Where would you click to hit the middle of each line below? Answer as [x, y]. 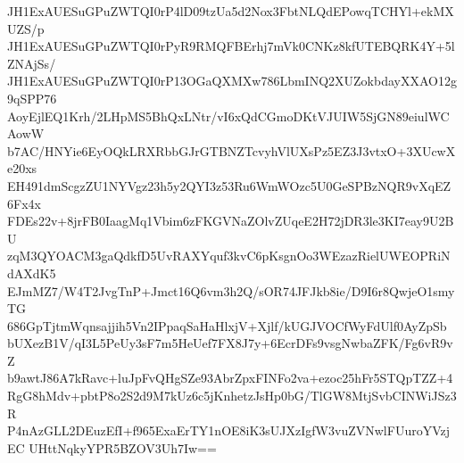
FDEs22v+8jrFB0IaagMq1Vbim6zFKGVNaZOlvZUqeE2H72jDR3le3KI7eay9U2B [231, 221]
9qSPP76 [32, 98]
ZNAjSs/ [32, 63]
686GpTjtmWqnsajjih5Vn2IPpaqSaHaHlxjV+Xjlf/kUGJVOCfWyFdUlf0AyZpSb [227, 325]
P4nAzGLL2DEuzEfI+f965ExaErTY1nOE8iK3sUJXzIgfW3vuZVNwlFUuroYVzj [228, 430]
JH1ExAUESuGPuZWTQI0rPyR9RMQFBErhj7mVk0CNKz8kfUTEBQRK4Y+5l [231, 46]
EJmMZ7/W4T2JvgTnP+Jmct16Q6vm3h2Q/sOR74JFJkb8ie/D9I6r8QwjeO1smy [231, 290]
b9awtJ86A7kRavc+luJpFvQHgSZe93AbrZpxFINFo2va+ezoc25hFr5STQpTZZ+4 [230, 378]
